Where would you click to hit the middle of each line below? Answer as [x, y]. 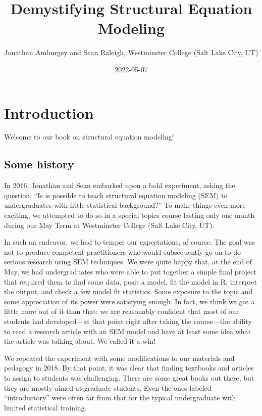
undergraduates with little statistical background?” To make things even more [125, 205]
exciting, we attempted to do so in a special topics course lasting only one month [129, 215]
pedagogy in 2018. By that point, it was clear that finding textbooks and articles [129, 368]
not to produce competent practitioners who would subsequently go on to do [122, 251]
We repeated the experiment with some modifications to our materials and [119, 358]
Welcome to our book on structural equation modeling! [89, 137]
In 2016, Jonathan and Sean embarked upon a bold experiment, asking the [120, 185]
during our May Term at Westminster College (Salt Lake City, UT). [109, 225]
